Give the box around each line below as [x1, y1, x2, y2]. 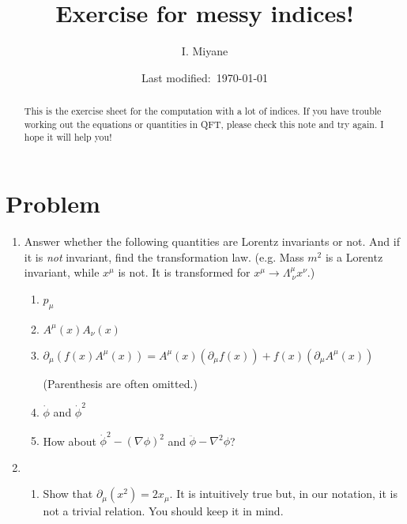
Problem [6, 187, 100, 220]
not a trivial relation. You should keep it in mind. [43, 503, 284, 519]
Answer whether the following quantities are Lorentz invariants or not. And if [24, 233, 400, 250]
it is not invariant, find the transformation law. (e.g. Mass [24, 248, 304, 265]
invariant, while [24, 264, 100, 281]
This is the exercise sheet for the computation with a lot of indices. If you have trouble [24, 104, 382, 118]
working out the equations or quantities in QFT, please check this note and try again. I [24, 117, 384, 130]
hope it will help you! [24, 130, 112, 144]
